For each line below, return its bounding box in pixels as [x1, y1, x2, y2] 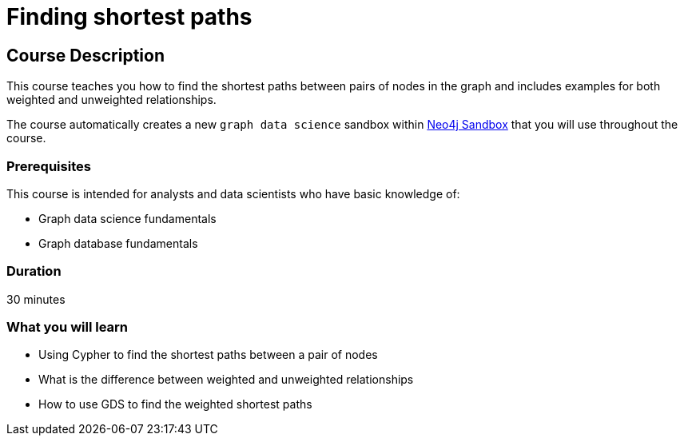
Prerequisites [6, 157, 91, 174]
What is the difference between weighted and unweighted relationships [38, 372, 414, 387]
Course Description [6, 45, 165, 66]
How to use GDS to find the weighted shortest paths [38, 397, 312, 412]
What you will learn [6, 319, 129, 336]
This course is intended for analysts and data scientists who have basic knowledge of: [6, 186, 460, 201]
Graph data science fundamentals [38, 211, 217, 225]
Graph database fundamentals [38, 236, 198, 250]
